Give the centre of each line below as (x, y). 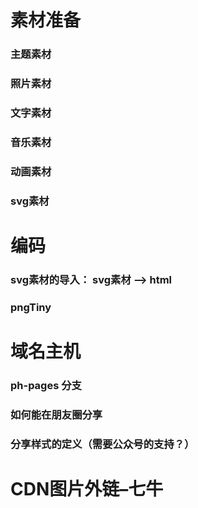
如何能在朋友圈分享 (56, 414)
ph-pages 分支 (46, 385)
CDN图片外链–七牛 (87, 488)
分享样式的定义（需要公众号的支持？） (102, 444)
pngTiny (31, 307)
